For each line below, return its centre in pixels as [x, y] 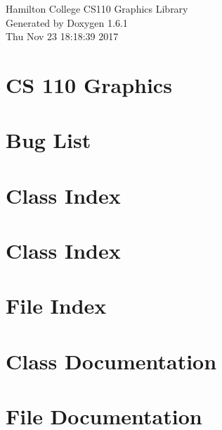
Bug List [48, 140]
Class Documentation [111, 361]
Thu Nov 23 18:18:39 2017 [62, 36]
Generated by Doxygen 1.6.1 [67, 22]
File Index [56, 306]
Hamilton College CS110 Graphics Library [97, 8]
